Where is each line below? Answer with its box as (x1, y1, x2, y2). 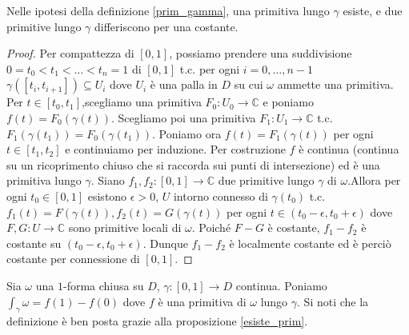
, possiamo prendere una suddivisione (169, 45, 352, 62)
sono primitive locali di (68, 219, 182, 236)
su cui (234, 76, 263, 93)
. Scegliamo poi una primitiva (111, 109, 256, 126)
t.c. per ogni (179, 60, 240, 77)
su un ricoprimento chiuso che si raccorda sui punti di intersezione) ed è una (6, 156, 380, 173)
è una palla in (150, 76, 218, 93)
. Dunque (142, 234, 188, 251)
